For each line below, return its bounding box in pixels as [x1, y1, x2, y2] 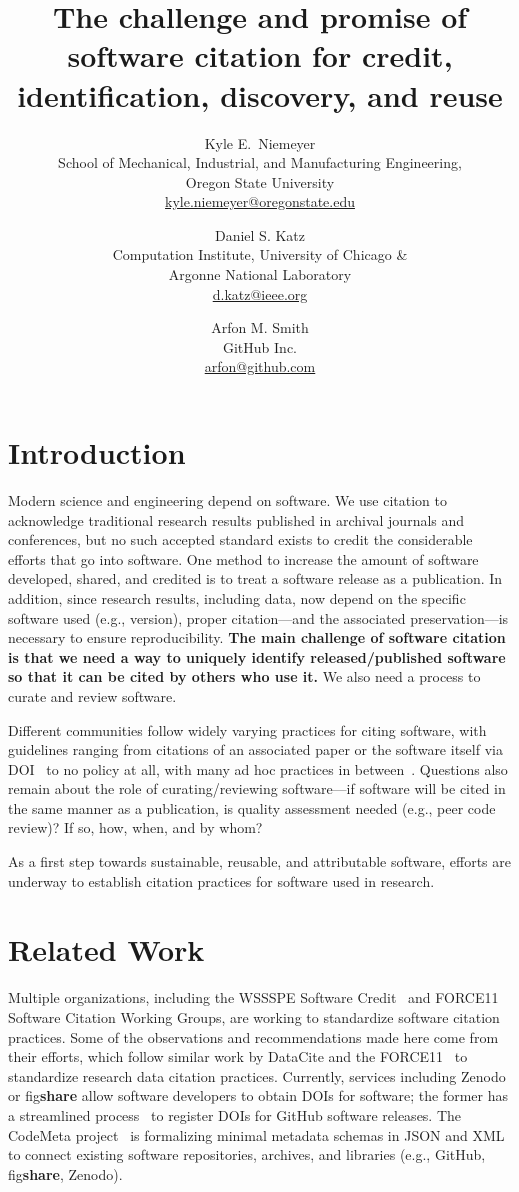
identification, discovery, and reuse [17, 74, 503, 115]
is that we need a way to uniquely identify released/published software [8, 646, 506, 667]
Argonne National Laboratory [168, 264, 352, 285]
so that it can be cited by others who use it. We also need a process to [8, 666, 481, 687]
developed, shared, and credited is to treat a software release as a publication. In [8, 568, 503, 589]
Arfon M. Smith [211, 317, 309, 338]
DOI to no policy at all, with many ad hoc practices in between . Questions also [8, 758, 508, 779]
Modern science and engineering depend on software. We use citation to [8, 489, 448, 510]
